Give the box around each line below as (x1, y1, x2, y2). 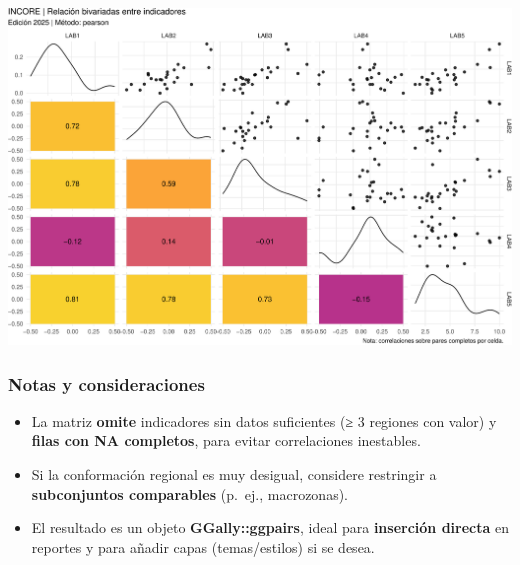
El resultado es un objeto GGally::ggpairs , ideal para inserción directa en (31, 517, 509, 538)
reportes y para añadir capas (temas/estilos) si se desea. (31, 536, 375, 557)
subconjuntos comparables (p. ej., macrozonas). (31, 483, 348, 504)
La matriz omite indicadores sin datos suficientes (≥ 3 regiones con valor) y (31, 410, 497, 431)
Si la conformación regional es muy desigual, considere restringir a (31, 463, 437, 484)
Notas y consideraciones (8, 371, 205, 396)
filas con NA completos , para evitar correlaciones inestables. (31, 430, 421, 451)
